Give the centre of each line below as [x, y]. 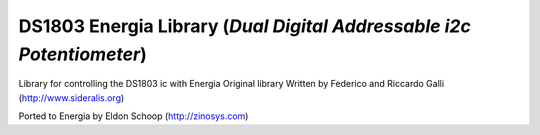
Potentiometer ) [82, 54]
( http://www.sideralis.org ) [71, 97]
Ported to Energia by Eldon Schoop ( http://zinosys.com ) [133, 116]
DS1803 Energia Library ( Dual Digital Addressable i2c [245, 26]
